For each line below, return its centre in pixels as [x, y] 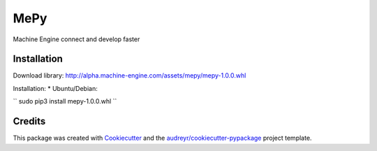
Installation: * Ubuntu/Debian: [55, 88]
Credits [29, 121]
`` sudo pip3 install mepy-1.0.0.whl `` [65, 101]
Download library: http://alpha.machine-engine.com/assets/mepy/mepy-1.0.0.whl [130, 75]
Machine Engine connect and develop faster [76, 39]
